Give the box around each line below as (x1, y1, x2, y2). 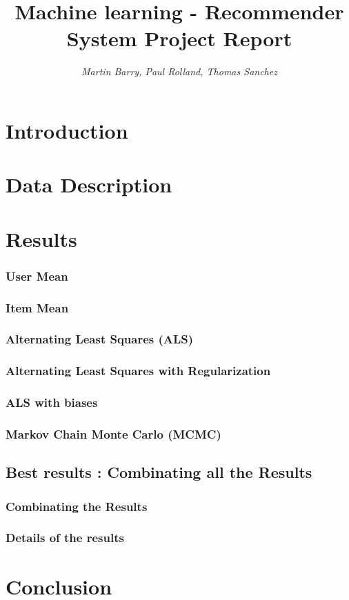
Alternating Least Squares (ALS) (6, 330, 194, 348)
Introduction (6, 116, 128, 144)
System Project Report (66, 24, 292, 52)
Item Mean (6, 299, 69, 316)
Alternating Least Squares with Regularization (6, 362, 271, 379)
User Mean (6, 267, 68, 284)
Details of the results (6, 529, 124, 546)
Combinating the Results (6, 497, 148, 514)
